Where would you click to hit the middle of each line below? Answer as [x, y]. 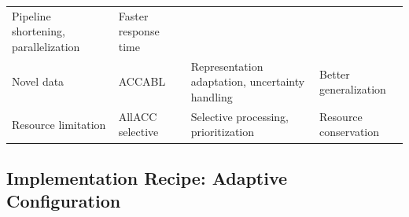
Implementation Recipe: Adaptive [147, 177]
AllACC [138, 116]
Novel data [38, 81]
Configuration [64, 201]
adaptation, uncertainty [248, 81]
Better [335, 74]
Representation [227, 66]
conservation [350, 132]
